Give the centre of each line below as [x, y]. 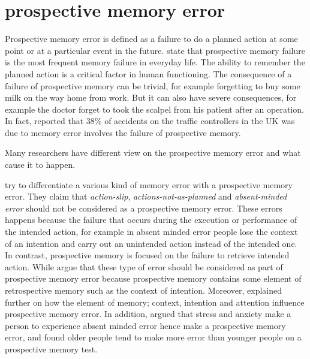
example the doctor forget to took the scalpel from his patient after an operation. [154, 109]
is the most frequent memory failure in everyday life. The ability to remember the [155, 62]
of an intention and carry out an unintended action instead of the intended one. [151, 243]
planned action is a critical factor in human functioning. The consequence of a [148, 73]
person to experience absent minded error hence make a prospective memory [145, 325]
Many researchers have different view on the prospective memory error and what [153, 153]
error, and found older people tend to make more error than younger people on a [153, 337]
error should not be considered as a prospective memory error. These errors [144, 208]
